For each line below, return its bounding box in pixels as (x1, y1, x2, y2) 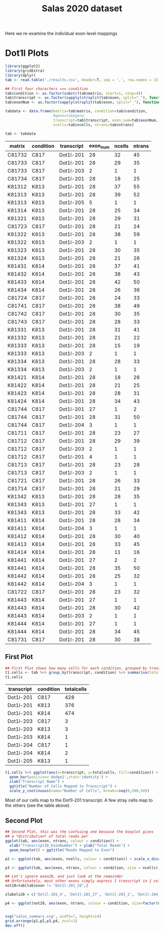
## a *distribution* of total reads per (5, 834, 89, 839)
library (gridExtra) (5, 68, 45, 73)
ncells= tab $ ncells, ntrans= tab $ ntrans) (53, 122, 134, 127)
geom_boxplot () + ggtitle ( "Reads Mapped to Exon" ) (9, 847, 115, 852)
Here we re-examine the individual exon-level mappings (5, 30, 118, 37)
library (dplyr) (5, 73, 36, 78)
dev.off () (5, 923, 25, 928)
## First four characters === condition (5, 86, 89, 91)
